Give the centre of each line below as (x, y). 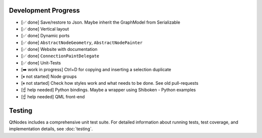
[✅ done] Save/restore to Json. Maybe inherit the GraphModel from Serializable (101, 22)
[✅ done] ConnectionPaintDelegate (60, 56)
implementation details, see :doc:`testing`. (51, 129)
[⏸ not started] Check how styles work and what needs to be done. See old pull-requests (110, 83)
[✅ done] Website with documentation (59, 49)
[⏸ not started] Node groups (49, 76)
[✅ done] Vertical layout (45, 29)
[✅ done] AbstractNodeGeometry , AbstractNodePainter (82, 42)
